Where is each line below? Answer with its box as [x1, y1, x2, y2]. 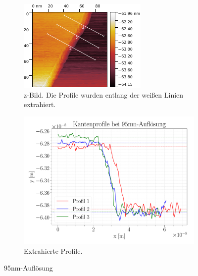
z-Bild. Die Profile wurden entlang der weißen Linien [24, 89, 184, 100]
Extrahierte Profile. [24, 246, 83, 256]
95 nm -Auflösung [4, 262, 53, 273]
